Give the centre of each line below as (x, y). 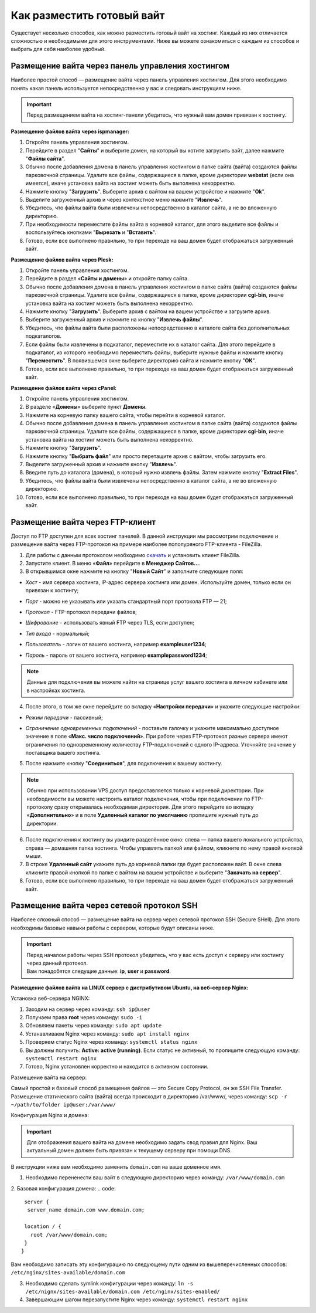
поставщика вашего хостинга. (63, 753)
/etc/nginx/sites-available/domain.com (68, 1273)
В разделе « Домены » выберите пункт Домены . (86, 407)
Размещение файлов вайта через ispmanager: (70, 131)
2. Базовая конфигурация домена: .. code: (63, 1188)
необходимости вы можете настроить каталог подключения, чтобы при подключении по (138, 799)
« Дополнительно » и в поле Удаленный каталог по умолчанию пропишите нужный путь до (142, 815)
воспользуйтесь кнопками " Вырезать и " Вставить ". (91, 232)
